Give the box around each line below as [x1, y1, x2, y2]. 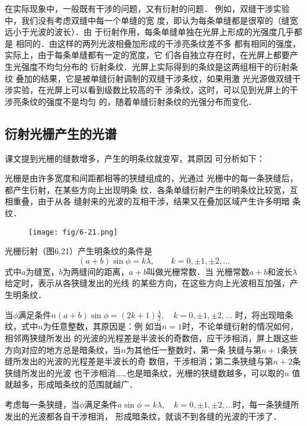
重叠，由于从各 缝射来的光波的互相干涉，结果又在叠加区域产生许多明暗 [12, 195, 290, 207]
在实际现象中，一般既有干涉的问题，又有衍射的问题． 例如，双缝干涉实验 [5, 2, 290, 14]
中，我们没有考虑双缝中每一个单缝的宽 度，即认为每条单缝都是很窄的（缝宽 [5, 14, 298, 26]
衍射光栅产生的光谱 [5, 124, 117, 142]
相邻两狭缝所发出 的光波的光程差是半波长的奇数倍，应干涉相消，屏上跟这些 [5, 331, 298, 344]
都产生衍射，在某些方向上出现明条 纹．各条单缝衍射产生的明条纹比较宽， [5, 183, 290, 196]
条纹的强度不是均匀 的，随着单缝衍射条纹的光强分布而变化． [21, 95, 257, 107]
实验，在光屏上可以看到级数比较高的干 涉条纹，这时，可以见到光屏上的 [12, 84, 290, 96]
